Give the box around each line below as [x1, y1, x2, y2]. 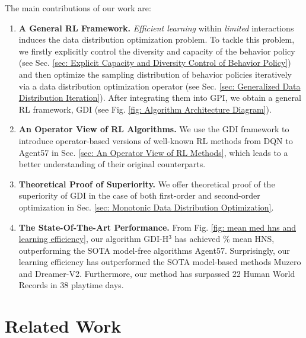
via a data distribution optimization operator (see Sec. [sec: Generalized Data [18, 79, 301, 92]
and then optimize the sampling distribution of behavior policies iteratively [18, 68, 292, 80]
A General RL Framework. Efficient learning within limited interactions [18, 21, 294, 34]
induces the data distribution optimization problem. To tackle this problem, [18, 33, 295, 46]
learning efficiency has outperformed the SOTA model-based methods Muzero [18, 256, 301, 268]
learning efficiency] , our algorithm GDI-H [18, 232, 169, 245]
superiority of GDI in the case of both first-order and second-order [18, 189, 260, 202]
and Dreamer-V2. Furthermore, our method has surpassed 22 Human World [18, 267, 295, 279]
